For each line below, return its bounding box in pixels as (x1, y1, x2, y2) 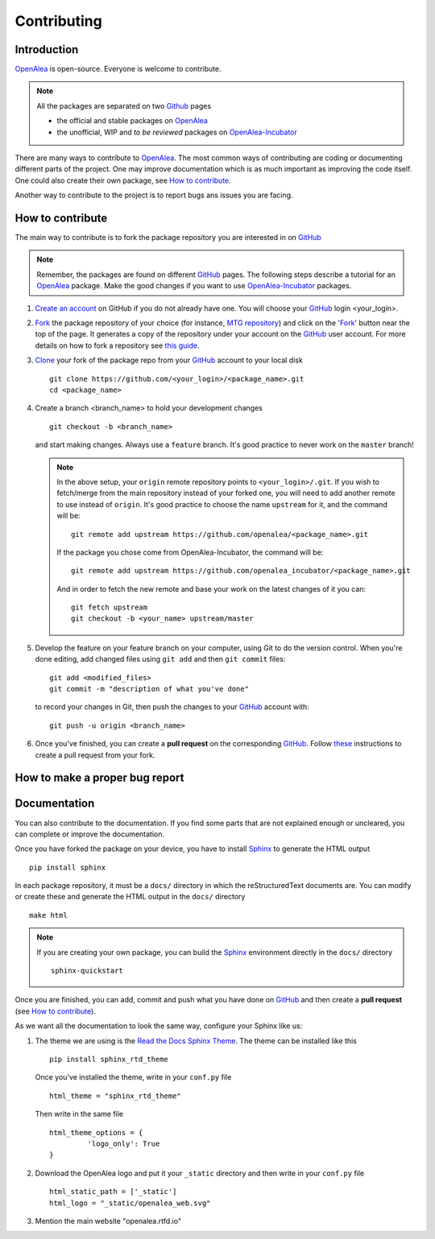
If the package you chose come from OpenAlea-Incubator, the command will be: (56, 547, 324, 557)
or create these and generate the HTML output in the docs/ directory (14, 892, 246, 902)
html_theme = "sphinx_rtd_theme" (49, 1091, 181, 1101)
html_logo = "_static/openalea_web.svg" (49, 1198, 211, 1208)
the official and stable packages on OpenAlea (56, 116, 209, 126)
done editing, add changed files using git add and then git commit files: (35, 655, 286, 664)
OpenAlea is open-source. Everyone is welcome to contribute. (14, 64, 222, 74)
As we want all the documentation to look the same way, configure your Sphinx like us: (14, 1021, 303, 1030)
